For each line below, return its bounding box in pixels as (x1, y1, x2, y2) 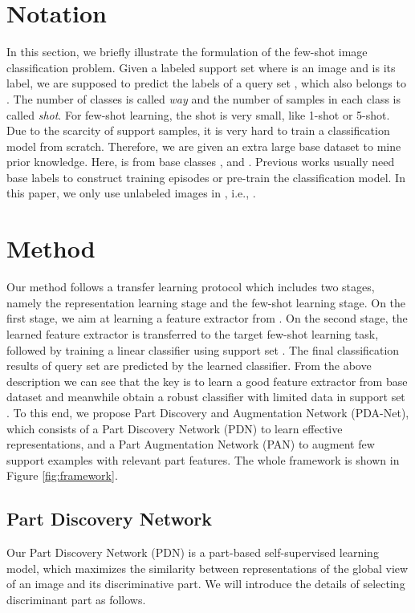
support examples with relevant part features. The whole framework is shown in (6, 451, 400, 468)
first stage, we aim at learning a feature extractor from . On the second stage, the (6, 310, 408, 327)
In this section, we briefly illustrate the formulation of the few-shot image (6, 43, 368, 60)
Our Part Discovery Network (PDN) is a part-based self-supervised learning (6, 544, 379, 561)
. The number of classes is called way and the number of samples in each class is (6, 90, 401, 107)
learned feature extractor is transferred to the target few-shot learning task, (6, 325, 379, 342)
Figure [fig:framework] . (6, 467, 118, 484)
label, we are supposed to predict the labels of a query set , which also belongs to (6, 75, 406, 91)
